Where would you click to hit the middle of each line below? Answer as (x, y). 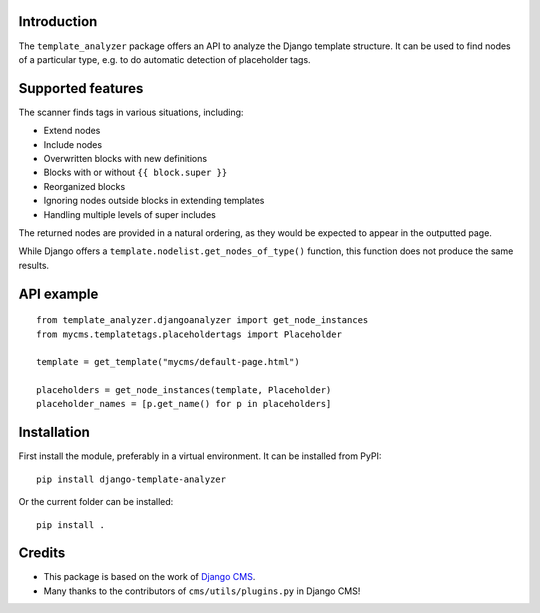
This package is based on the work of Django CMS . (149, 577)
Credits (42, 553)
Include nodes (73, 144)
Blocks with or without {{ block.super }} (135, 172)
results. (34, 265)
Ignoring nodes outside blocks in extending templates (154, 201)
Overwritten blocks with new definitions (125, 158)
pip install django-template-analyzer (131, 479)
